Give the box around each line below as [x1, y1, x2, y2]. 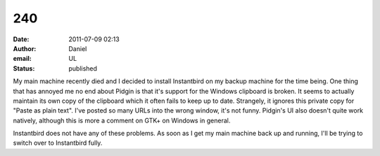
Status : [13, 64, 35, 73]
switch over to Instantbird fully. [13, 139, 103, 147]
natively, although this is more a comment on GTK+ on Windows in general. [13, 116, 231, 125]
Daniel [68, 44, 87, 52]
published [68, 64, 98, 73]
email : [13, 55, 32, 63]
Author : [13, 44, 37, 52]
